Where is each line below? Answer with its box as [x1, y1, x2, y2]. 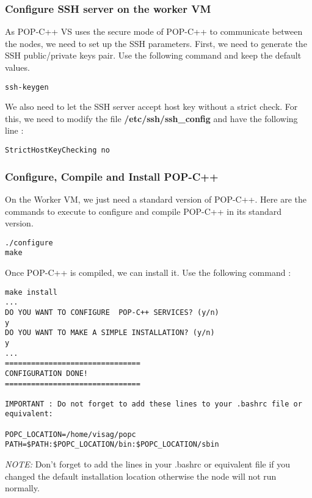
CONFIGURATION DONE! [5, 369, 89, 378]
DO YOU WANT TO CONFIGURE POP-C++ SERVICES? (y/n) [5, 308, 219, 317]
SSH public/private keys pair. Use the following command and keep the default [5, 49, 302, 62]
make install [5, 287, 57, 297]
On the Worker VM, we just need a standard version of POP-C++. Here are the [5, 192, 307, 205]
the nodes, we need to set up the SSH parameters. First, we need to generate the [5, 37, 307, 49]
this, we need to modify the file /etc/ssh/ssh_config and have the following [5, 112, 298, 125]
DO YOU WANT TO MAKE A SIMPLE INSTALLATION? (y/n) [5, 328, 215, 337]
